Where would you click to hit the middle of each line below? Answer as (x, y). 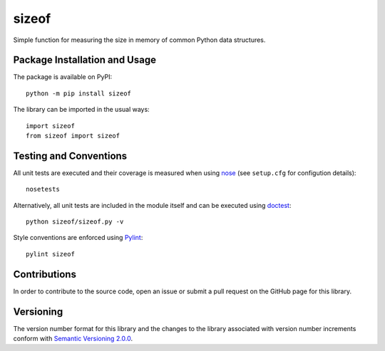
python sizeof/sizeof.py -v (75, 222)
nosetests (43, 189)
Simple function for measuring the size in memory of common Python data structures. (139, 40)
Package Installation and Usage (85, 60)
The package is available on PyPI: (63, 77)
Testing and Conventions (70, 156)
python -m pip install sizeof (79, 93)
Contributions (45, 274)
